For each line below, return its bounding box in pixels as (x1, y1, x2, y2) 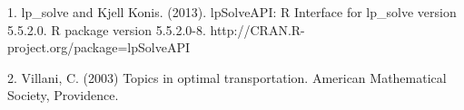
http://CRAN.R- (210, 20, 305, 39)
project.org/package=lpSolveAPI (7, 38, 190, 57)
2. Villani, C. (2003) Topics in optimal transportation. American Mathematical (7, 68, 447, 87)
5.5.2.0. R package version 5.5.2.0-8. (7, 20, 206, 39)
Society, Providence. (7, 86, 119, 105)
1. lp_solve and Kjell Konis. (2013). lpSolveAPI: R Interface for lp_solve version (7, 3, 457, 21)
